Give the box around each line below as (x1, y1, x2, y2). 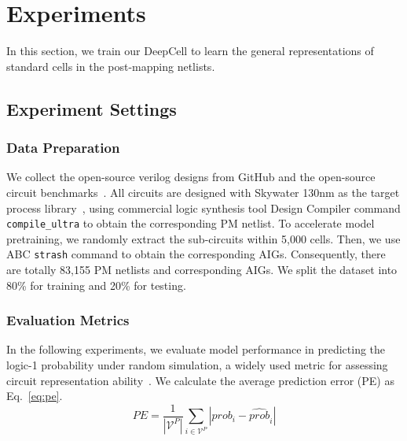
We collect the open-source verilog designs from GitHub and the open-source (6, 169, 376, 185)
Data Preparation (6, 138, 120, 157)
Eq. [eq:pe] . (6, 387, 63, 404)
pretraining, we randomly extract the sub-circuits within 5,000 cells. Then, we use (6, 230, 401, 246)
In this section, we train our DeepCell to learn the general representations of (6, 43, 374, 59)
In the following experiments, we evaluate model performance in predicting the (6, 341, 386, 358)
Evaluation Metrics (6, 310, 130, 330)
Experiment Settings (6, 96, 177, 120)
